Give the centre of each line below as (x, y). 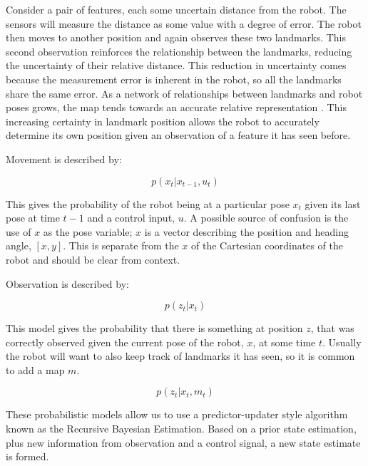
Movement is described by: (64, 159)
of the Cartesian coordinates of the (267, 245)
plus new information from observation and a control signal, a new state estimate (183, 442)
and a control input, (131, 218)
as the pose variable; (88, 231)
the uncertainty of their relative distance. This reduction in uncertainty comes (176, 65)
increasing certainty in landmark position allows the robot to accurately (163, 121)
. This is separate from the (121, 245)
